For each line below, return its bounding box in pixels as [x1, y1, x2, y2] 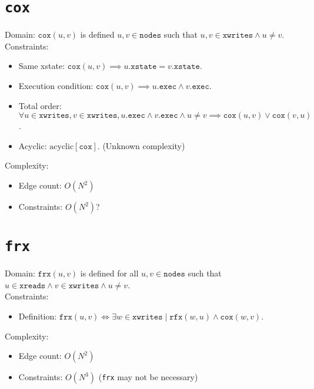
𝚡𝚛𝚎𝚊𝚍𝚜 [19, 281, 46, 290]
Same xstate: [18, 60, 65, 72]
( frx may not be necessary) [98, 371, 198, 383]
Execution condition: [18, 80, 93, 92]
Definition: [18, 310, 57, 322]
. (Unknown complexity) [97, 139, 185, 151]
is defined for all [80, 267, 139, 279]
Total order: [18, 99, 62, 111]
